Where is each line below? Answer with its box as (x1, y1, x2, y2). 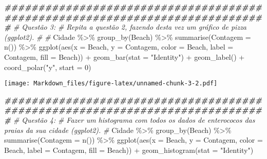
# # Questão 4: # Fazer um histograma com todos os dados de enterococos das (4, 115, 255, 125)
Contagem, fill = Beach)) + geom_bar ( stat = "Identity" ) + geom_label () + (4, 51, 245, 62)
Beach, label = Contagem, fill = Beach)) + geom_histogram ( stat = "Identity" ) (4, 144, 254, 155)
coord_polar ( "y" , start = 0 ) (4, 61, 91, 72)
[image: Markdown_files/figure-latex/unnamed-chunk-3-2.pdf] (4, 80, 218, 87)
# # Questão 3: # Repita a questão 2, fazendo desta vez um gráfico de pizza (4, 21, 247, 32)
